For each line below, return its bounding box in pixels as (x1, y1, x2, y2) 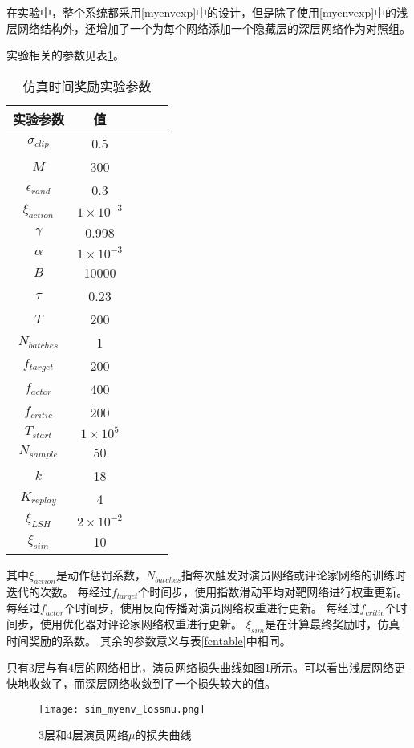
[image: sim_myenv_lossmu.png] (39, 703, 205, 715)
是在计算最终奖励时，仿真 (265, 616, 400, 632)
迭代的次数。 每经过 (6, 583, 112, 600)
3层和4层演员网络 (39, 726, 128, 743)
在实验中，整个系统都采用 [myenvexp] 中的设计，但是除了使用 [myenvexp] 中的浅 (6, 4, 408, 20)
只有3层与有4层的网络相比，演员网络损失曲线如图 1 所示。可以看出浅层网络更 (6, 659, 405, 676)
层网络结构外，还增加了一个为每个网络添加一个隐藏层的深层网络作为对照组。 (6, 19, 411, 36)
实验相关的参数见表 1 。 (6, 47, 124, 63)
